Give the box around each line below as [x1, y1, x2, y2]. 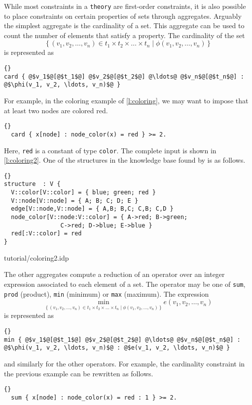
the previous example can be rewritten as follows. [4, 368, 153, 378]
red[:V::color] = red [11, 230, 82, 237]
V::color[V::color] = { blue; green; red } [11, 189, 156, 196]
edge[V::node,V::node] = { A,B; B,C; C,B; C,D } [11, 205, 174, 213]
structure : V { [4, 180, 61, 188]
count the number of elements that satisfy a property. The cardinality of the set [4, 30, 245, 40]
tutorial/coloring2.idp [4, 252, 69, 263]
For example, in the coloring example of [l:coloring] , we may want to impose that [4, 95, 249, 105]
